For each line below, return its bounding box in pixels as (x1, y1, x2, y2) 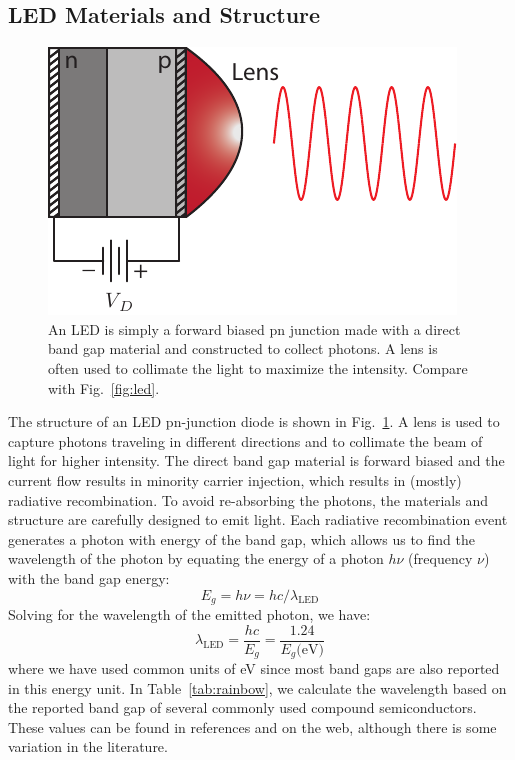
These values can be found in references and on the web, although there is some (8, 716, 497, 737)
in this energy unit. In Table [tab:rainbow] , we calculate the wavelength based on (8, 677, 507, 698)
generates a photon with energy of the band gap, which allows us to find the (8, 528, 475, 549)
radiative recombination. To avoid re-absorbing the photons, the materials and (8, 489, 488, 510)
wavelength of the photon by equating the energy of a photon (8, 548, 384, 569)
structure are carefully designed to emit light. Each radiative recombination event (8, 509, 508, 530)
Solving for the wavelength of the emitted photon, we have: (8, 603, 371, 624)
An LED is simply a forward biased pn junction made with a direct (48, 318, 461, 339)
